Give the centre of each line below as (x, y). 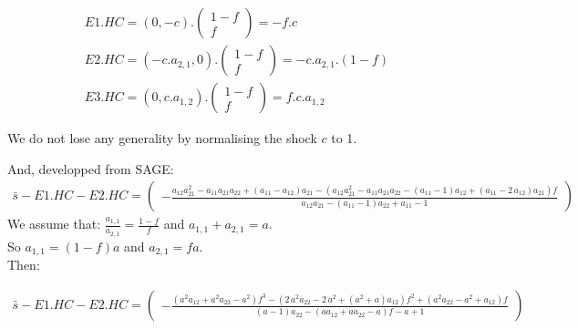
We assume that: (54, 224)
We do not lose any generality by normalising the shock (162, 138)
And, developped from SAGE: (91, 168)
